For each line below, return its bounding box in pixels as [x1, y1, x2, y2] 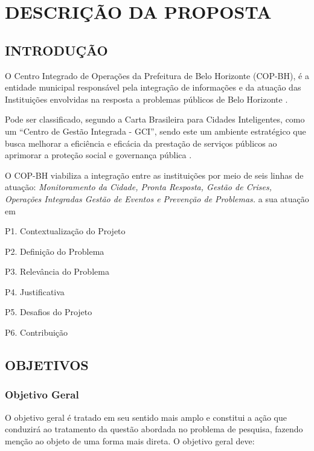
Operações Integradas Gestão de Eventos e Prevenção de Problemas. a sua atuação [5, 192, 309, 205]
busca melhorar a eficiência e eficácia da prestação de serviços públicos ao [5, 136, 277, 149]
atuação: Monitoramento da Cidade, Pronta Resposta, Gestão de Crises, [5, 181, 272, 193]
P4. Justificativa [5, 285, 65, 298]
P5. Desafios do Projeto [5, 305, 92, 318]
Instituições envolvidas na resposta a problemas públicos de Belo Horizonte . [5, 92, 288, 105]
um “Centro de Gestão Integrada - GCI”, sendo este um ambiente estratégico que [5, 124, 306, 137]
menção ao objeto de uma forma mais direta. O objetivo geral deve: [5, 434, 255, 447]
